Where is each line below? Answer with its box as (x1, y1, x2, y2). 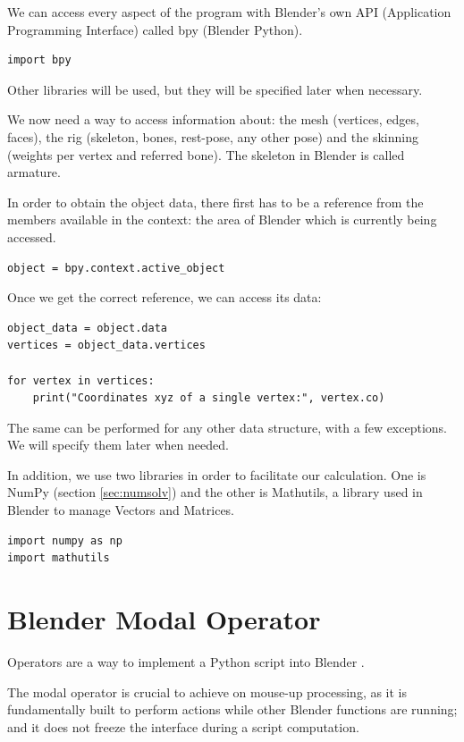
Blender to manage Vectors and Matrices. (7, 501, 235, 519)
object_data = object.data (7, 321, 167, 334)
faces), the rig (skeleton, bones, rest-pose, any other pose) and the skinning (7, 127, 418, 146)
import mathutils (7, 552, 110, 565)
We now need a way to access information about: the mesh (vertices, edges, (7, 110, 419, 129)
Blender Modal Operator (7, 601, 321, 637)
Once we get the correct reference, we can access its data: (7, 288, 322, 307)
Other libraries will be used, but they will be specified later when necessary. (7, 80, 423, 98)
